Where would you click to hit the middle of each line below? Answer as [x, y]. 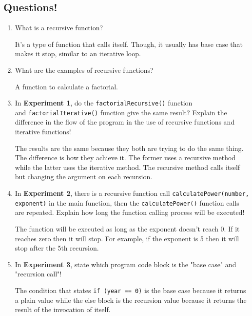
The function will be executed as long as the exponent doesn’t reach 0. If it [127, 228]
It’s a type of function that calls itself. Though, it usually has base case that [129, 44]
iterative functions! [43, 132]
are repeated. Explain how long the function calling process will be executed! [130, 212]
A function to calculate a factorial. [67, 86]
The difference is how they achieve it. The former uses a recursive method [125, 158]
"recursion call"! [38, 274]
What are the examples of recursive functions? [84, 70]
